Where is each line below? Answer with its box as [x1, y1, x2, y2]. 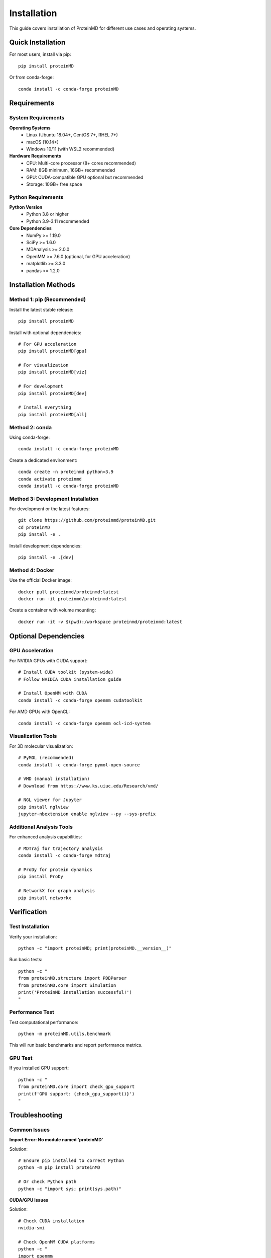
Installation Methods [9, 281, 75, 289]
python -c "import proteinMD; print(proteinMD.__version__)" [18, 946, 172, 951]
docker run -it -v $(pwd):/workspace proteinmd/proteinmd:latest [18, 619, 183, 624]
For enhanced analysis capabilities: [9, 834, 82, 840]
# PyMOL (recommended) [18, 755, 74, 761]
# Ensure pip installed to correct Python [18, 1157, 124, 1163]
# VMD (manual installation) [18, 776, 90, 782]
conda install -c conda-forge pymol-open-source [18, 762, 140, 767]
